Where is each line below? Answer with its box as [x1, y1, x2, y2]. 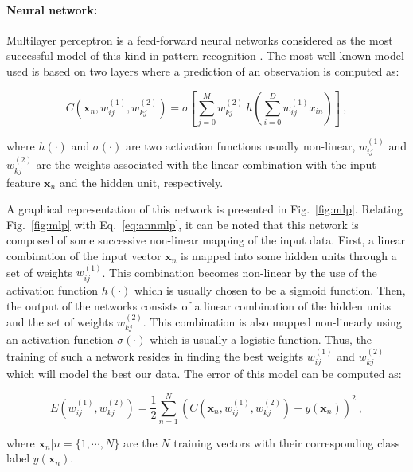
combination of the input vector [6, 248, 162, 264]
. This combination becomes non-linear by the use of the [102, 263, 377, 280]
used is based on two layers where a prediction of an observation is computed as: [6, 62, 399, 79]
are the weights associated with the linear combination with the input [36, 156, 376, 173]
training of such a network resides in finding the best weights [6, 347, 304, 364]
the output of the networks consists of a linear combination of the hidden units [6, 297, 392, 314]
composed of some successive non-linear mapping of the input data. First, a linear [6, 232, 405, 248]
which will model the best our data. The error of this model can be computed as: [6, 365, 402, 382]
